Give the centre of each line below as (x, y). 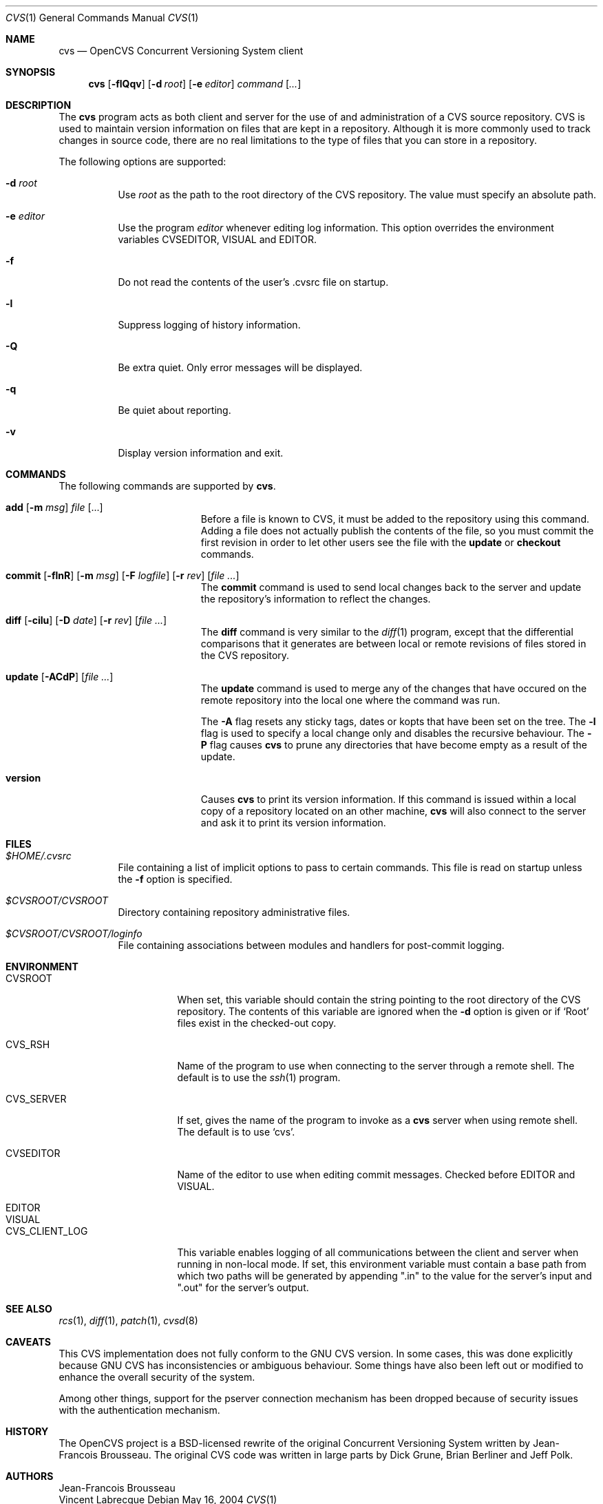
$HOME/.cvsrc (39, 856)
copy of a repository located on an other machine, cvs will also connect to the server (393, 811)
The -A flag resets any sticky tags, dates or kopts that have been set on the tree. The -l (398, 721)
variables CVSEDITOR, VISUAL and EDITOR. (217, 239)
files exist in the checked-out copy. (257, 1023)
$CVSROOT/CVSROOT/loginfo (74, 933)
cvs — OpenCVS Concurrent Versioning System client (181, 51)
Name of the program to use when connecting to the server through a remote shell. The (376, 1066)
